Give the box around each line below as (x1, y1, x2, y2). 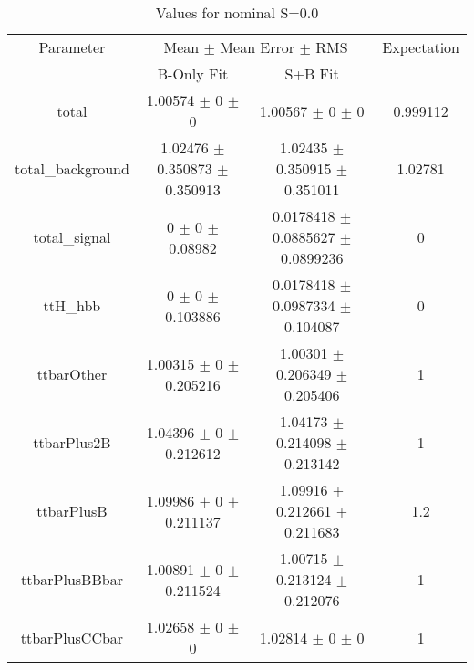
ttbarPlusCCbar (20, 626, 124, 648)
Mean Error (220, 37, 295, 58)
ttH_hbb (43, 295, 101, 316)
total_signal (33, 226, 111, 247)
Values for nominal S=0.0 (155, 2, 319, 23)
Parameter (38, 37, 106, 58)
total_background (15, 158, 129, 179)
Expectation (382, 37, 459, 58)
